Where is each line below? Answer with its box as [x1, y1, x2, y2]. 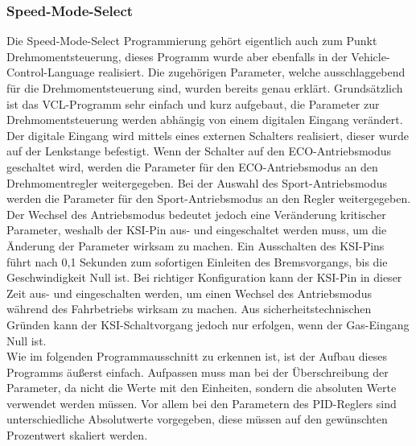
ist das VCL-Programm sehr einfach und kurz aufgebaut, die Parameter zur [6, 95, 380, 112]
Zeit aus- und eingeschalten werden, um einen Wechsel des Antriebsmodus [6, 284, 372, 301]
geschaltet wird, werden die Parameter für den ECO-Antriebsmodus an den [6, 158, 378, 175]
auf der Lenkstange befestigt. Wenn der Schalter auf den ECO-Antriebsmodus [6, 142, 392, 159]
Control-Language [6, 64, 95, 81]
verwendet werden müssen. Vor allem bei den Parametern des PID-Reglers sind [6, 394, 397, 411]
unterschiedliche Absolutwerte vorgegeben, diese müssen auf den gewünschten [6, 411, 388, 427]
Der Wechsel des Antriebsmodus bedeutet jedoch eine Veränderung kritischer [6, 205, 386, 222]
